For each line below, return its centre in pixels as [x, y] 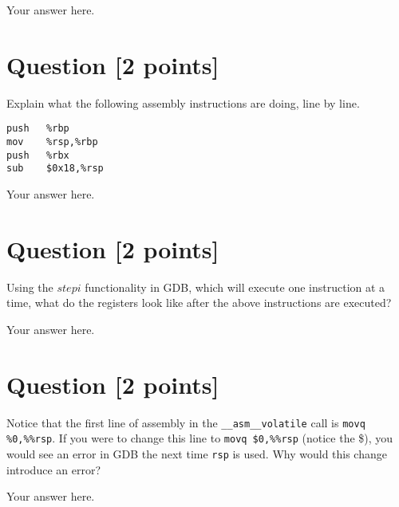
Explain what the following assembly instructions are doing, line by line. [183, 102]
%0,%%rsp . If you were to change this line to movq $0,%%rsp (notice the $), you [200, 438]
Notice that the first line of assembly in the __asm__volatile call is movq [186, 422]
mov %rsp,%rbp [52, 141]
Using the [30, 287]
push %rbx [38, 155]
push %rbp [38, 129]
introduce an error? [54, 469]
